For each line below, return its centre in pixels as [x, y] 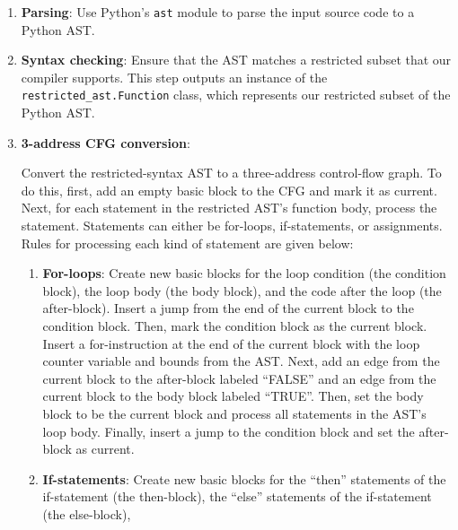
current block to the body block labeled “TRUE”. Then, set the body [233, 396]
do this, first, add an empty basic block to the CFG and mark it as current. [229, 190]
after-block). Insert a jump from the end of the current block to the [228, 308]
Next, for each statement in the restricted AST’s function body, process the [229, 208]
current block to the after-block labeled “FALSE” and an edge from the [239, 378]
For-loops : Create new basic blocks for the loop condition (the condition [244, 273]
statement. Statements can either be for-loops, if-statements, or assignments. [232, 226]
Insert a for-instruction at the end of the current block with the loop [231, 343]
